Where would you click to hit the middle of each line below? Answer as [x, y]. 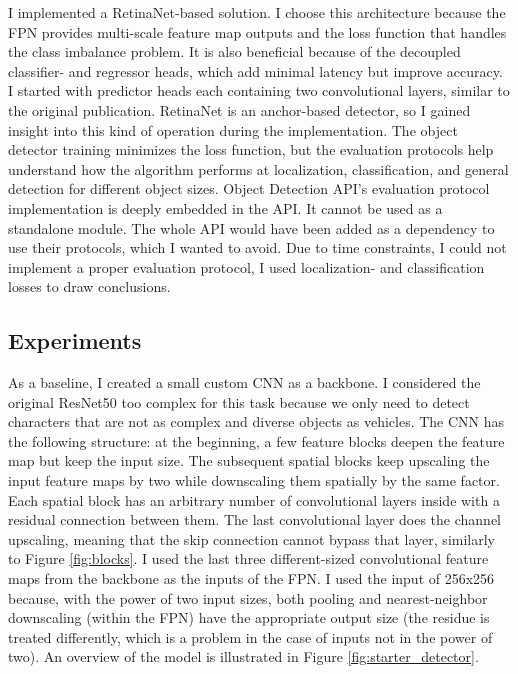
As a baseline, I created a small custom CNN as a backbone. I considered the [244, 382]
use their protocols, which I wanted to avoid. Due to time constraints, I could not [257, 247]
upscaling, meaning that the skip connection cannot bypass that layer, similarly [251, 538]
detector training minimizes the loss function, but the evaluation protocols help [251, 149]
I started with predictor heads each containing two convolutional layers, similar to [259, 90]
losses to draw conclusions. [89, 286]
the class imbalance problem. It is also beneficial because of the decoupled [234, 51]
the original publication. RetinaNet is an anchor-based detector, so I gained [239, 109]
